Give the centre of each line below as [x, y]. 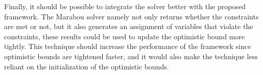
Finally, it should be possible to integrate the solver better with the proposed [125, 6]
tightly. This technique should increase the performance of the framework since [128, 46]
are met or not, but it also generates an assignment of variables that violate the [129, 26]
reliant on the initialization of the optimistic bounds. [87, 66]
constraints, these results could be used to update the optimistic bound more [125, 36]
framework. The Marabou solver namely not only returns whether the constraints [131, 16]
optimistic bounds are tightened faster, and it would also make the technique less [131, 56]
